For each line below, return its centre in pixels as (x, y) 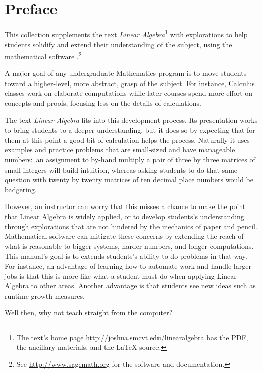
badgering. (21, 189)
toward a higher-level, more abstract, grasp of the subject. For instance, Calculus (130, 83)
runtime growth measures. (45, 295)
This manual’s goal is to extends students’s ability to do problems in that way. (126, 256)
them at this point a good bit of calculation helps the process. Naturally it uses (127, 139)
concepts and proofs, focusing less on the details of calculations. (103, 103)
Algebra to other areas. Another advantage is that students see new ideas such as (130, 286)
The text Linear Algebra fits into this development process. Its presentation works (131, 120)
